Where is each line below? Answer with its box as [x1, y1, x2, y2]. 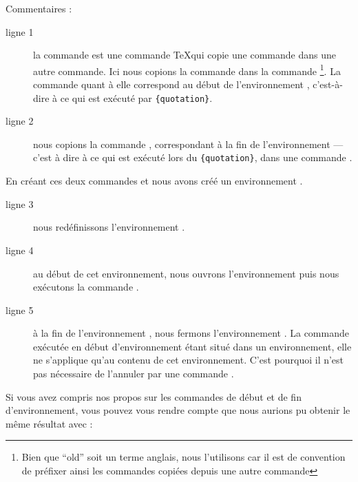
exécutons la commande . [33, 280, 139, 294]
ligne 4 [6, 242, 34, 257]
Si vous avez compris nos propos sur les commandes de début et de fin [6, 389, 302, 404]
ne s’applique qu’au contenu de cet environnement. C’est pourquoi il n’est [33, 353, 344, 367]
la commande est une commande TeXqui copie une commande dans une [33, 48, 336, 62]
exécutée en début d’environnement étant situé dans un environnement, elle [33, 339, 352, 353]
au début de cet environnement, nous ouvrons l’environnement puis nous [33, 266, 339, 280]
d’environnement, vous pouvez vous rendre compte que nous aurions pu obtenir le [6, 403, 350, 417]
